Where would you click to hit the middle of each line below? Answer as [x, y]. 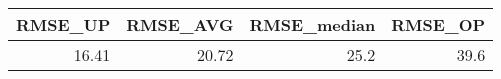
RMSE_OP [438, 24]
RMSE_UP [63, 24]
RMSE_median [312, 24]
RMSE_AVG [180, 24]
